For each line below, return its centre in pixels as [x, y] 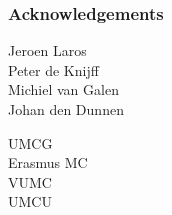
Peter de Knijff [53, 69]
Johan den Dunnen [66, 109]
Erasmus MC [48, 162]
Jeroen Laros [47, 50]
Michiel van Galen [63, 89]
